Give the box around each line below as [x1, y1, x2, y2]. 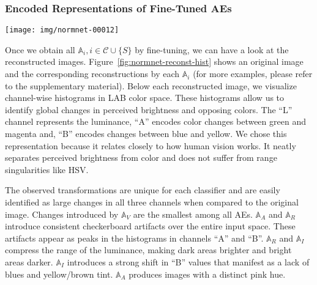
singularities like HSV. [5, 163, 89, 176]
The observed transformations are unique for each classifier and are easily [5, 183, 280, 196]
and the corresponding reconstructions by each [5, 67, 180, 80]
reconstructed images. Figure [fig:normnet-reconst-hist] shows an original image [5, 55, 304, 68]
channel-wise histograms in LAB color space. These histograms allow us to [5, 91, 285, 104]
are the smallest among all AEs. [133, 207, 253, 220]
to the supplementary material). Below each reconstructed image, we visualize [5, 79, 297, 92]
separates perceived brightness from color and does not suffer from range [5, 151, 277, 164]
